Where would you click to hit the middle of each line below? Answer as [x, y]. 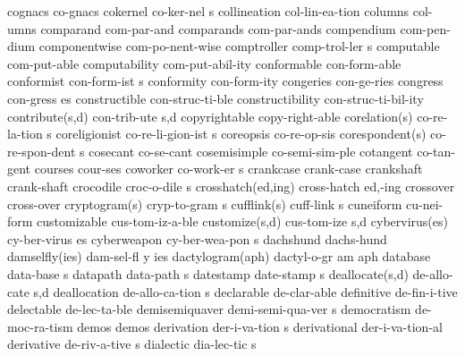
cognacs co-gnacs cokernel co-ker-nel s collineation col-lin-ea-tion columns [208, 11]
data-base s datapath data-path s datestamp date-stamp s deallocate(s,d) [208, 273]
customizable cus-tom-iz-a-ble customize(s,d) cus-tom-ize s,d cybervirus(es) [242, 221]
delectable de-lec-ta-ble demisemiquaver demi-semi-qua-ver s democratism [209, 309]
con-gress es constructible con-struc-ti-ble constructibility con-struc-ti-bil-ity [216, 98]
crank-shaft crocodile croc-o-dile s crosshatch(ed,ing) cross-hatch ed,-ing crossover [231, 186]
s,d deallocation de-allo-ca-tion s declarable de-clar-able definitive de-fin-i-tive [245, 291]
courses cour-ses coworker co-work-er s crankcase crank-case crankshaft [228, 169]
